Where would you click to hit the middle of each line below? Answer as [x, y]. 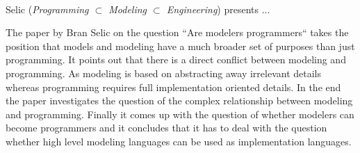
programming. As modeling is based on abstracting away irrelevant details [164, 73]
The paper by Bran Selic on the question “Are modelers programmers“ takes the [177, 32]
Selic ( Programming [47, 9]
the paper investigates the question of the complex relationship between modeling [179, 100]
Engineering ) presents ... [218, 9]
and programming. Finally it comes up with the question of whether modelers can [180, 114]
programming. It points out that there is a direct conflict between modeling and [176, 59]
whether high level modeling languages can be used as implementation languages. [179, 141]
